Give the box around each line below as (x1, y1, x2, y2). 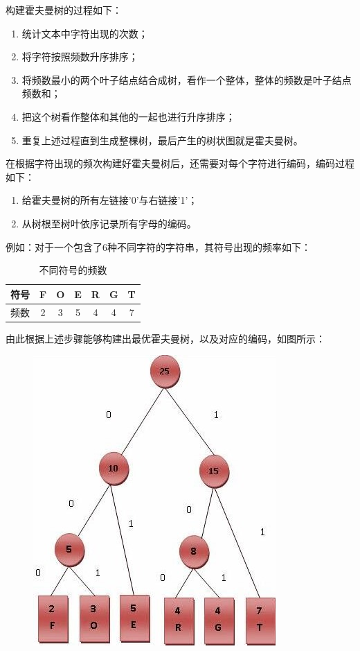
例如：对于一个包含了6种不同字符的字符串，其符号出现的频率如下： (6, 239, 311, 254)
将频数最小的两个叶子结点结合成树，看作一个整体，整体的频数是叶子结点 (21, 72, 352, 87)
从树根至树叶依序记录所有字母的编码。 (21, 216, 197, 230)
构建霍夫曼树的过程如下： (6, 3, 122, 17)
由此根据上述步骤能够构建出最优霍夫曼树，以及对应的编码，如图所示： (6, 331, 325, 345)
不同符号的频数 (39, 263, 107, 277)
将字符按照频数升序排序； (21, 49, 138, 64)
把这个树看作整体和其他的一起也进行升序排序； (21, 109, 235, 123)
